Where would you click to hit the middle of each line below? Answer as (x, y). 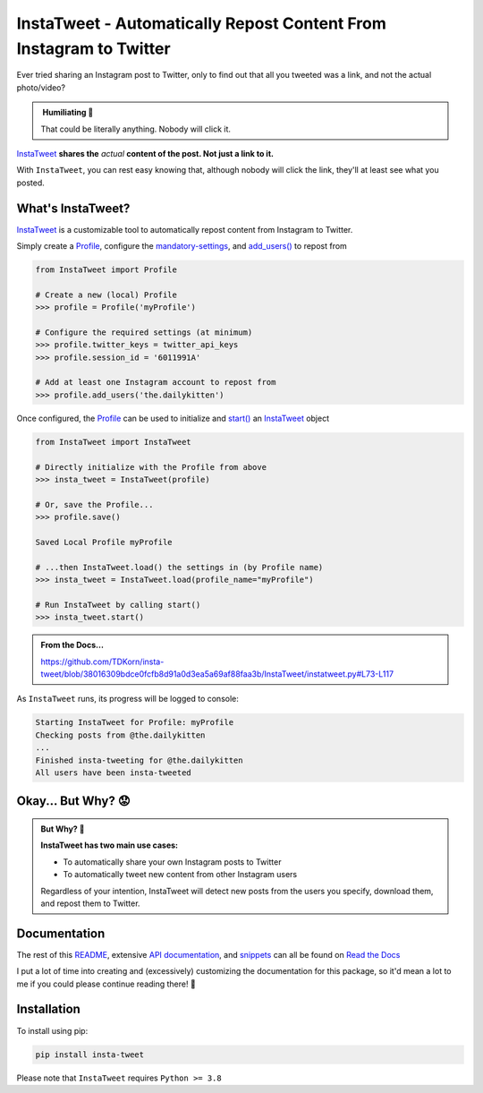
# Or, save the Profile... (94, 504)
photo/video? (41, 87)
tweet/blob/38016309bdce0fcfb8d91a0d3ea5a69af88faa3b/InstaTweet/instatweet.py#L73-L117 (217, 674)
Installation (48, 1009)
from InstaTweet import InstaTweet (113, 442)
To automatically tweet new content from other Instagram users (180, 875)
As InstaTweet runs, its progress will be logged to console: (127, 699)
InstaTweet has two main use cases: (110, 845)
